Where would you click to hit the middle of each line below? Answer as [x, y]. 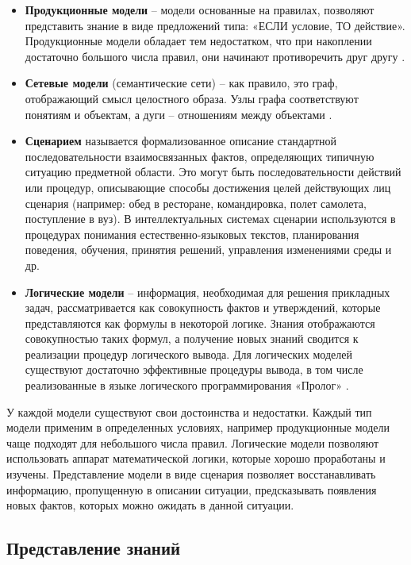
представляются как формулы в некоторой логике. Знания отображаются [200, 323]
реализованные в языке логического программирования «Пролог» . [187, 385]
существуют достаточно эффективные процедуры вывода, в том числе [194, 369]
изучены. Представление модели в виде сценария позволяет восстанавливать [191, 474]
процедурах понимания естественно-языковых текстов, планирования [192, 234]
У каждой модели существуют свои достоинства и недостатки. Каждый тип [189, 411]
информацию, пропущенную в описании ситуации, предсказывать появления [192, 489]
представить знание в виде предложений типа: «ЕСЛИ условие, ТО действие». [215, 25]
